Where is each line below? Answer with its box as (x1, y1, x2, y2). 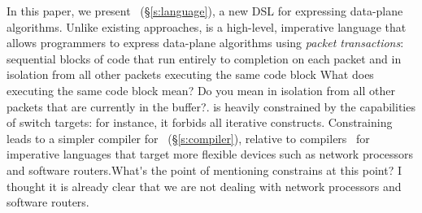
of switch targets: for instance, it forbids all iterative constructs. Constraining (7, 114, 393, 131)
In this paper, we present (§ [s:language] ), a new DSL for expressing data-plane (7, 2, 403, 19)
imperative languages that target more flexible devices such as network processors (7, 146, 414, 163)
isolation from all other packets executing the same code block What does (7, 66, 374, 83)
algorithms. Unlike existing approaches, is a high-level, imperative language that (7, 18, 407, 35)
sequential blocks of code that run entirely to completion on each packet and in (7, 50, 402, 67)
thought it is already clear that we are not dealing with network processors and (7, 177, 402, 194)
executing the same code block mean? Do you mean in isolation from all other (7, 81, 395, 98)
